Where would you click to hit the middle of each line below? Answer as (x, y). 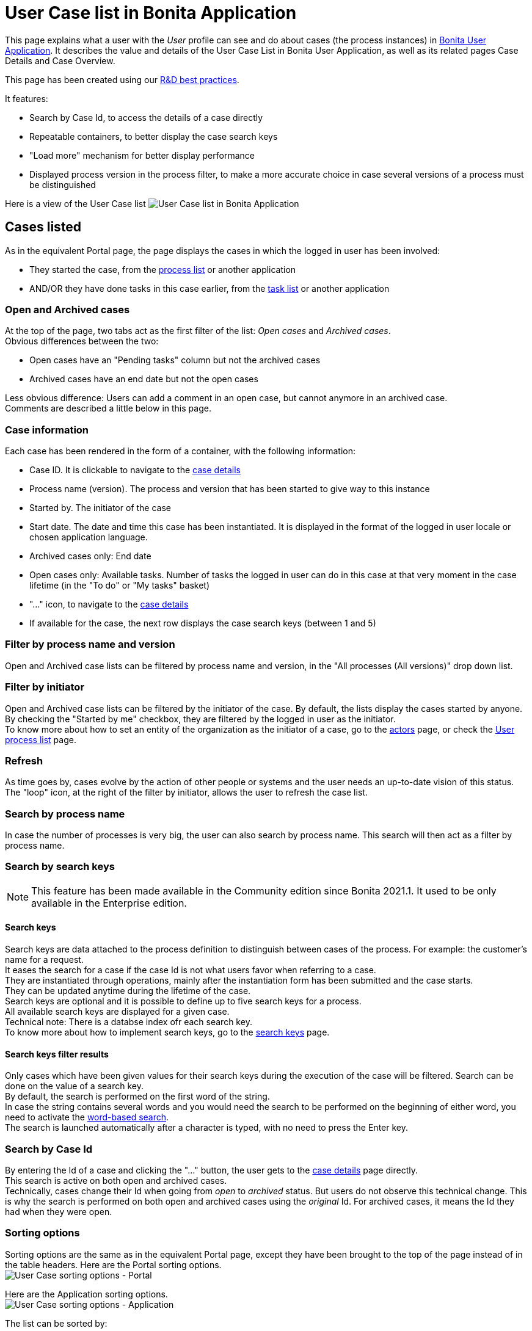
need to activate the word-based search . (87, 1117)
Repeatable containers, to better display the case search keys (154, 136)
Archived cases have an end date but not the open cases (144, 379)
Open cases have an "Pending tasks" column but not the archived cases (175, 360)
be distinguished (63, 184)
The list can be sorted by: (56, 1323)
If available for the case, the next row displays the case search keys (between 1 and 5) (203, 623)
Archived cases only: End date (90, 556)
